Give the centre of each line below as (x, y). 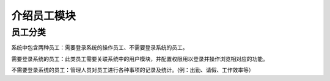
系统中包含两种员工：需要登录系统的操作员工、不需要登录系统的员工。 (100, 48)
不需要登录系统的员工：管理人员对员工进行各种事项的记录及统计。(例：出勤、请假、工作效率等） (133, 70)
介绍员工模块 (44, 16)
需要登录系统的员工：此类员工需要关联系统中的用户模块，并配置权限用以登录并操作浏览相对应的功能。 (140, 58)
